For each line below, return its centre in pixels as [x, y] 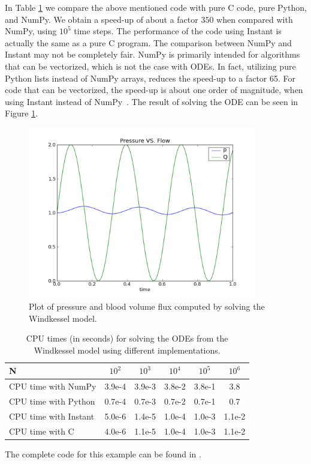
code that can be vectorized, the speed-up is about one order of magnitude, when [154, 90]
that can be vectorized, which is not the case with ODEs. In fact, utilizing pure [150, 66]
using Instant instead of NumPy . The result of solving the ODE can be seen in [152, 101]
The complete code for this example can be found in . [103, 453]
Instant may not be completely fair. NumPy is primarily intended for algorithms [153, 54]
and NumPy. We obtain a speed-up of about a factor [102, 19]
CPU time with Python [52, 401]
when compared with [255, 19]
